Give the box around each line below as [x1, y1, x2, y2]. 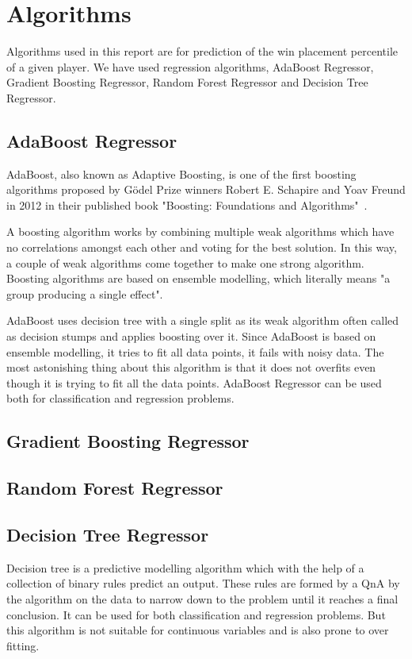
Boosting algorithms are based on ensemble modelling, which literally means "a [6, 270, 391, 287]
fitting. [6, 637, 40, 653]
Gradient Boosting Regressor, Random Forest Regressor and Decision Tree [6, 74, 368, 91]
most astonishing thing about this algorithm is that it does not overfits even [6, 359, 376, 376]
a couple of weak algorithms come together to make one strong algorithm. [6, 254, 364, 271]
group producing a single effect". [6, 285, 163, 302]
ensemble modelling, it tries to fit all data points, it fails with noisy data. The [6, 343, 384, 360]
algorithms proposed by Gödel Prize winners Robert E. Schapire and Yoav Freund [6, 181, 406, 198]
